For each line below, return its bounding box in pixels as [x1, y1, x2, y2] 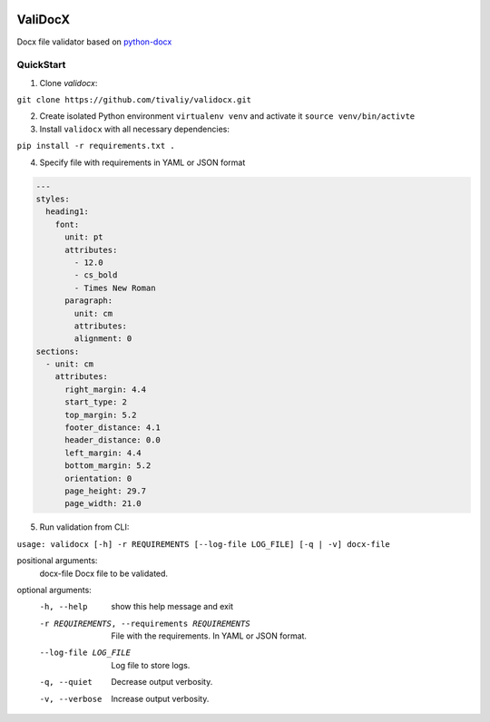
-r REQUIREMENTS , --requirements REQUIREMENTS [39, 618, 250, 629]
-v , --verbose [39, 694, 103, 704]
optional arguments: [16, 584, 93, 595]
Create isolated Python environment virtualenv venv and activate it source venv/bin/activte [39, 111, 416, 122]
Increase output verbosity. [111, 693, 210, 704]
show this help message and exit [111, 601, 233, 612]
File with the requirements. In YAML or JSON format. [111, 630, 308, 641]
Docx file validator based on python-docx [16, 36, 172, 47]
